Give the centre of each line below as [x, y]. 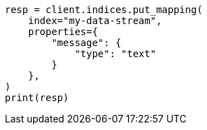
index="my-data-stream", [95, 21]
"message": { [86, 43]
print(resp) [37, 98]
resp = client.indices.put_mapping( [104, 10]
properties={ [63, 32]
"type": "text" [116, 54]
